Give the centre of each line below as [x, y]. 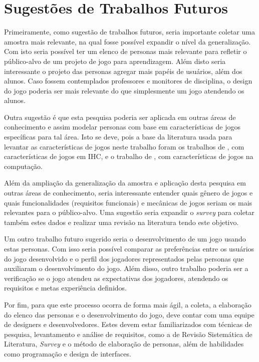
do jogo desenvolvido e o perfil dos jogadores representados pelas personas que [124, 258]
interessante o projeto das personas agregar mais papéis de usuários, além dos [123, 71]
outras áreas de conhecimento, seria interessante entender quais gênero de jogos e [128, 193]
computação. [23, 166]
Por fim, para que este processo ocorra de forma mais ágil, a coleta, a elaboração [128, 304]
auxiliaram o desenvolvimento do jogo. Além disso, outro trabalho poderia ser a [126, 268]
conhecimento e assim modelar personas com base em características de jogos [122, 127]
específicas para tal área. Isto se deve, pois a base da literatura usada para [118, 137]
